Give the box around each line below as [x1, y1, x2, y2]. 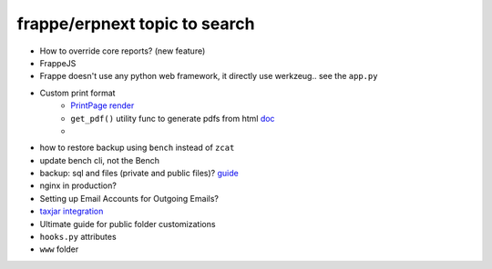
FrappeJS [39, 57, 77, 68]
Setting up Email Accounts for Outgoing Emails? [39, 193, 219, 204]
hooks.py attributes [39, 232, 118, 243]
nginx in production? [39, 180, 118, 191]
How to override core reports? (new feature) [39, 45, 206, 56]
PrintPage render [70, 100, 135, 111]
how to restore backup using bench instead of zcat [39, 142, 235, 154]
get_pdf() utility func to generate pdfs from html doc [70, 113, 275, 124]
